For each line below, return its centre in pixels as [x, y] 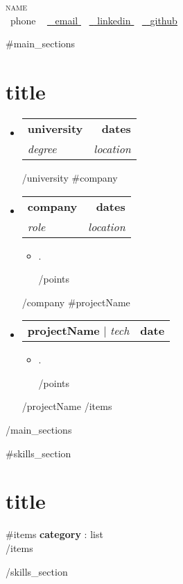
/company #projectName [76, 302]
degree [42, 148]
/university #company [70, 177]
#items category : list [54, 534]
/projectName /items [67, 406]
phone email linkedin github [94, 20]
